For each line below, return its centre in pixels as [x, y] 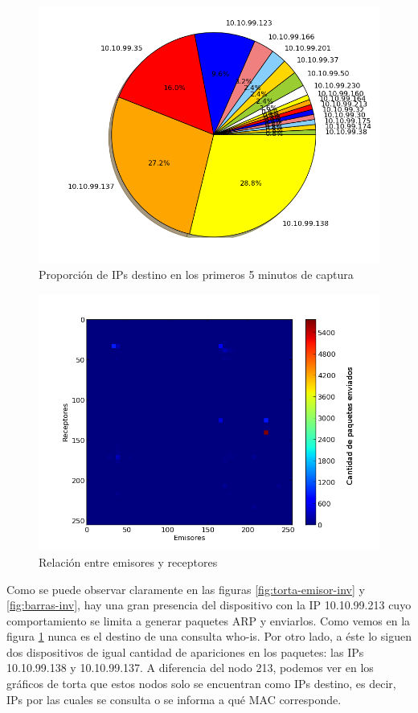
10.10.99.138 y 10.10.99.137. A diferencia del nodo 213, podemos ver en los [190, 668]
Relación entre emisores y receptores [128, 561]
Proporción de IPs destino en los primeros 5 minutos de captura [196, 275]
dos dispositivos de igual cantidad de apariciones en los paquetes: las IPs [185, 652]
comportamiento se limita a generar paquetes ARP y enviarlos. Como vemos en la [209, 620]
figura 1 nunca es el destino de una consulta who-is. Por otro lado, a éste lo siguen [209, 636]
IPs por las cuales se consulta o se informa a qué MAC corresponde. [174, 699]
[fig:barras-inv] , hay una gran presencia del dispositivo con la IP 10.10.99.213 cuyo [209, 605]
